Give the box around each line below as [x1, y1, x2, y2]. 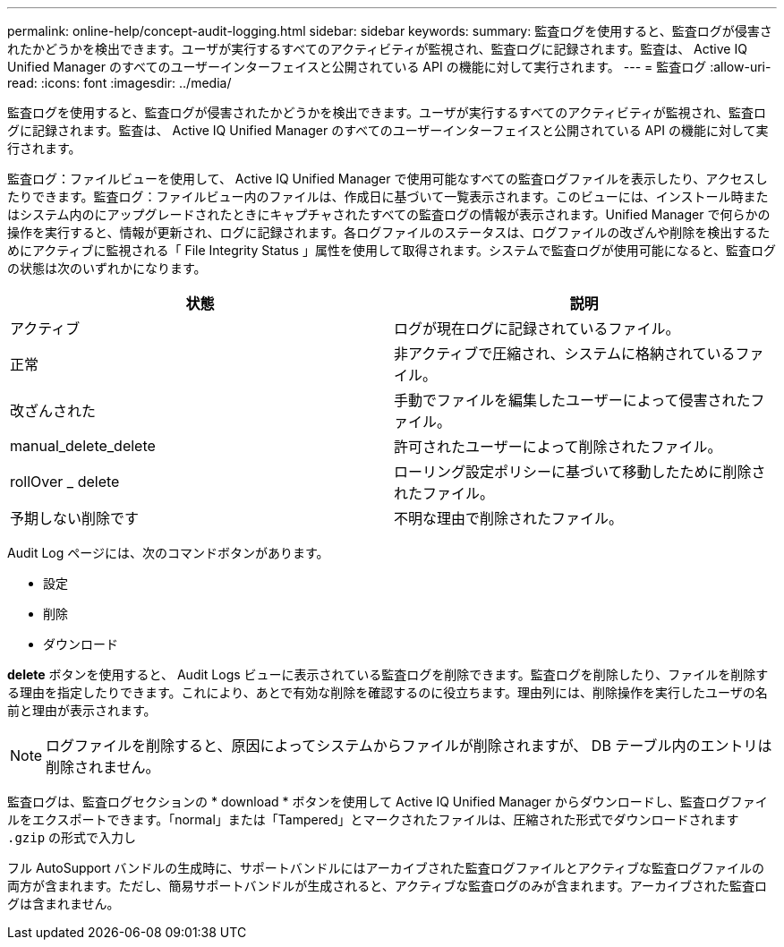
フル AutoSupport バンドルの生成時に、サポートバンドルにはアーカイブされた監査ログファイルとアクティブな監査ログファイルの [7, 860, 765, 875]
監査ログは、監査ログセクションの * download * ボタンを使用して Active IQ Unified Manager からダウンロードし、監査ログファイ [7, 794, 768, 809]
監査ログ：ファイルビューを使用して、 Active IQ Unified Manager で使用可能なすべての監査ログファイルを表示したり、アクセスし [7, 171, 768, 186]
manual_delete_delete [10, 437, 156, 455]
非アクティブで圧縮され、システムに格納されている [394, 345, 736, 363]
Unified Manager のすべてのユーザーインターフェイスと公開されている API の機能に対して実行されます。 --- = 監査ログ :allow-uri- [7, 59, 771, 74]
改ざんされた [10, 402, 97, 420]
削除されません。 [46, 758, 160, 776]
